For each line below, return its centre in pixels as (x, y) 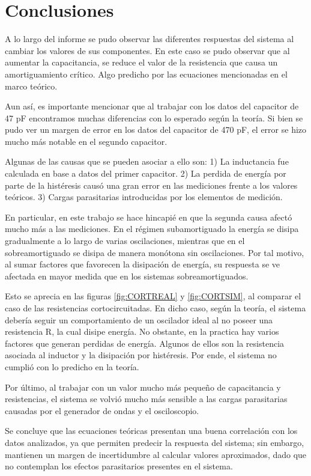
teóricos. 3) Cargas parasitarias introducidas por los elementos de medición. (144, 197)
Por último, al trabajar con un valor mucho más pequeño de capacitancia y (143, 387)
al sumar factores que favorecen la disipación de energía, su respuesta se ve (143, 264)
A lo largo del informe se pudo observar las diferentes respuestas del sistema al (149, 39)
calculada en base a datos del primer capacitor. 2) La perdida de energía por (146, 173)
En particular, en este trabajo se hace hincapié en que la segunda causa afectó (149, 217)
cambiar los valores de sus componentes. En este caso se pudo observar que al (147, 50)
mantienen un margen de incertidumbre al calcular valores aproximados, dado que (156, 454)
